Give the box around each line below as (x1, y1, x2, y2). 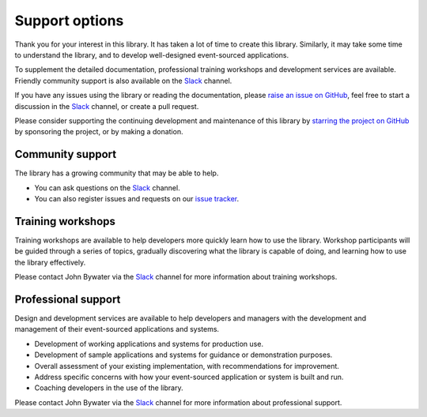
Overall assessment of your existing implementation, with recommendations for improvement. (34, 361, 340, 370)
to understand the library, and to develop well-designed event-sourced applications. (14, 50, 289, 59)
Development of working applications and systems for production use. (34, 339, 264, 348)
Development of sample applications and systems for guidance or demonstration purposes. (34, 350, 333, 359)
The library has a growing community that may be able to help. (14, 168, 219, 178)
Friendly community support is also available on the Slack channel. (14, 76, 232, 85)
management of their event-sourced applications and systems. (14, 325, 220, 334)
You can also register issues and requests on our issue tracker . (34, 193, 240, 203)
